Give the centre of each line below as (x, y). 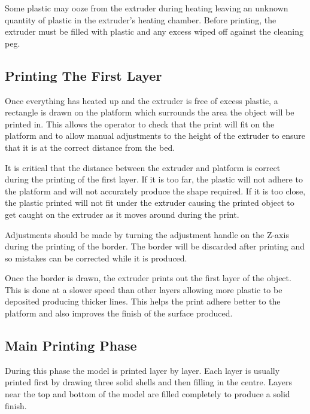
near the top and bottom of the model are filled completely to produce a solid (148, 394)
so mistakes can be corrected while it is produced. (96, 258)
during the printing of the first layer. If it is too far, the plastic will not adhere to (154, 179)
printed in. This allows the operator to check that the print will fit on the (140, 124)
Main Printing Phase (71, 345)
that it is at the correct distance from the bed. (90, 147)
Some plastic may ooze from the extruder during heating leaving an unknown (147, 8)
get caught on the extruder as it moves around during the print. (122, 214)
